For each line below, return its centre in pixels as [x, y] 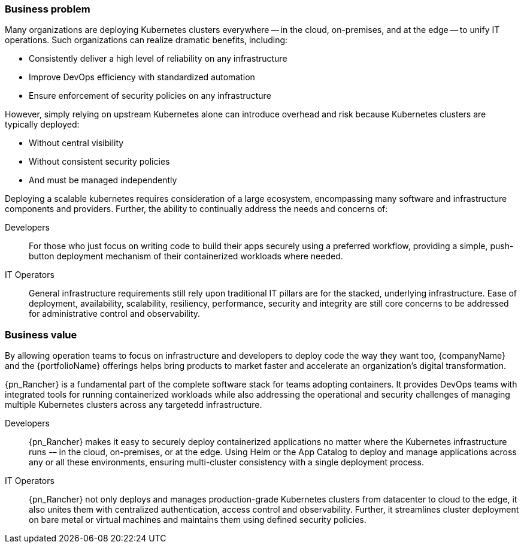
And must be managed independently [103, 180]
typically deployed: [42, 125]
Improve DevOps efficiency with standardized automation [142, 77]
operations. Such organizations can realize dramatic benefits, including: [146, 40]
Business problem [48, 9]
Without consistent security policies [99, 162]
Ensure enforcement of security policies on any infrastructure [150, 96]
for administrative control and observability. [115, 314]
